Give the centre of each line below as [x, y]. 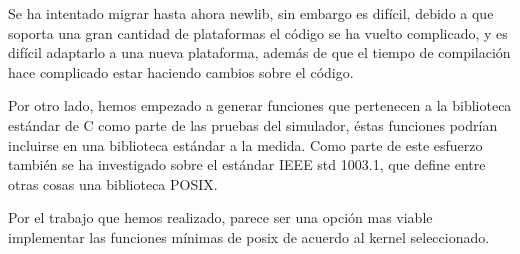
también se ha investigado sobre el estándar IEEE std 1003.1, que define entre [247, 164]
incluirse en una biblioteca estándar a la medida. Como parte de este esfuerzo [245, 144]
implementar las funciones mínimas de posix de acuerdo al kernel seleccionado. [249, 236]
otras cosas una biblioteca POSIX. [113, 183]
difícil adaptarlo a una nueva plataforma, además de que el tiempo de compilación [259, 52]
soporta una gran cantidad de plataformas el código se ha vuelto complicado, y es [258, 32]
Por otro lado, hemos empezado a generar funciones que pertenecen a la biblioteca [260, 105]
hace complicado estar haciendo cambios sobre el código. [181, 71]
